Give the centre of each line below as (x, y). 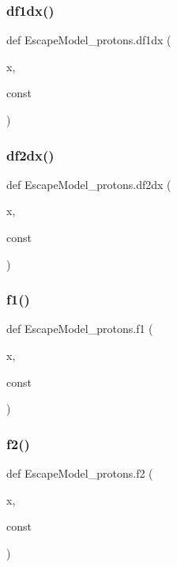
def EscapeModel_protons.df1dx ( (89, 40)
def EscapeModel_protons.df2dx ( (89, 184)
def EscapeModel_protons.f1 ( (80, 329)
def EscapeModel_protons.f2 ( (80, 473)
